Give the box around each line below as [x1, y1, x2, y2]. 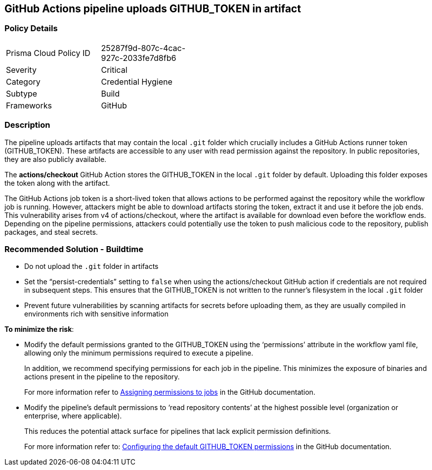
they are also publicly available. [4, 155, 107, 163]
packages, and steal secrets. [4, 227, 98, 236]
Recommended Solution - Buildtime [4, 244, 143, 254]
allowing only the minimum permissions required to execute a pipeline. [24, 349, 254, 358]
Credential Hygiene [101, 76, 173, 87]
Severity [6, 64, 37, 75]
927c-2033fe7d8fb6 [101, 52, 176, 63]
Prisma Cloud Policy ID [6, 48, 90, 58]
